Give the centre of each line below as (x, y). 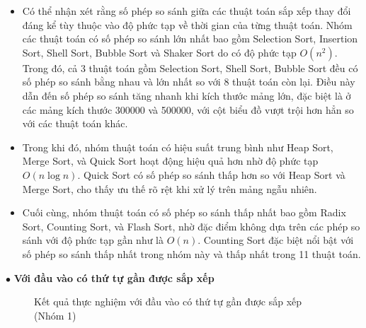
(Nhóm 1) (55, 315)
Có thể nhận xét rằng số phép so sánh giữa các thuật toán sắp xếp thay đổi (187, 11)
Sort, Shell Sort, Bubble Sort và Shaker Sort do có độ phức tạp (159, 52)
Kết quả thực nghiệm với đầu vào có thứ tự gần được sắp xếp (168, 301)
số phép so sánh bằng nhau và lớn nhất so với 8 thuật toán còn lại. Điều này (189, 82)
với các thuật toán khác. (75, 123)
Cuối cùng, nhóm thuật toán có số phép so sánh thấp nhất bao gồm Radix (184, 212)
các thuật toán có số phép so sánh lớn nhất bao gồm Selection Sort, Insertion (190, 39)
